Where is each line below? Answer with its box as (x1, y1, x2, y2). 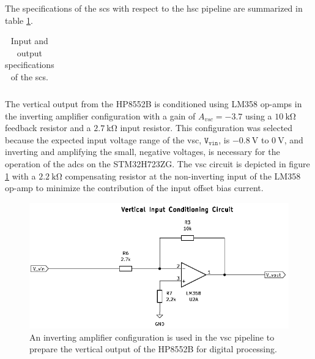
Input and (10, 34, 48, 47)
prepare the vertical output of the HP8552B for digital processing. (29, 342, 277, 355)
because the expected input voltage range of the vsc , (5, 133, 202, 146)
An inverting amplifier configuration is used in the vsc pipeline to (29, 330, 275, 343)
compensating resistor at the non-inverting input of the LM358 (65, 169, 301, 182)
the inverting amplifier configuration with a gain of (5, 109, 196, 122)
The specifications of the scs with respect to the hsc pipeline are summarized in (5, 2, 303, 14)
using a (245, 109, 272, 122)
